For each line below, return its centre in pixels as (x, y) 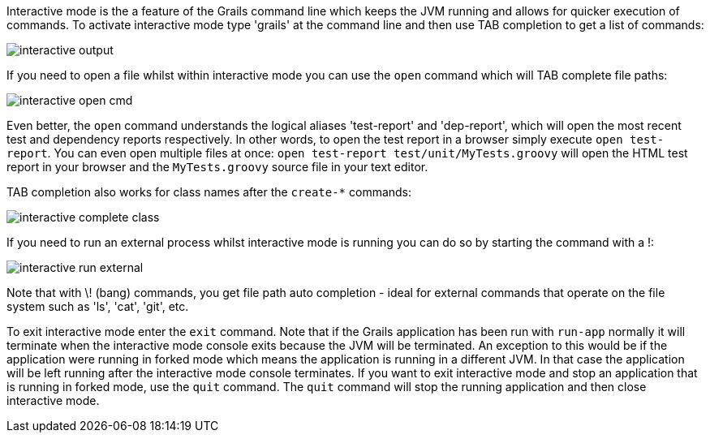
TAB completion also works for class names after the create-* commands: (209, 192)
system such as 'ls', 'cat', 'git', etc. (98, 306)
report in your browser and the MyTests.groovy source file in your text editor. (217, 167)
